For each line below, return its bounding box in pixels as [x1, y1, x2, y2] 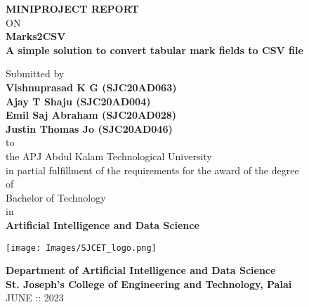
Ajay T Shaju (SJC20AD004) [6, 93, 151, 108]
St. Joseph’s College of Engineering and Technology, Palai [6, 276, 292, 291]
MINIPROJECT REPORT [6, 1, 139, 15]
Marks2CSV [6, 29, 66, 44]
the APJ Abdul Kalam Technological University [6, 148, 212, 163]
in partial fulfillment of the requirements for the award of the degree [6, 162, 299, 177]
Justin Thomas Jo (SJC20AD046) [6, 121, 173, 136]
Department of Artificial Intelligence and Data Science [6, 263, 276, 277]
